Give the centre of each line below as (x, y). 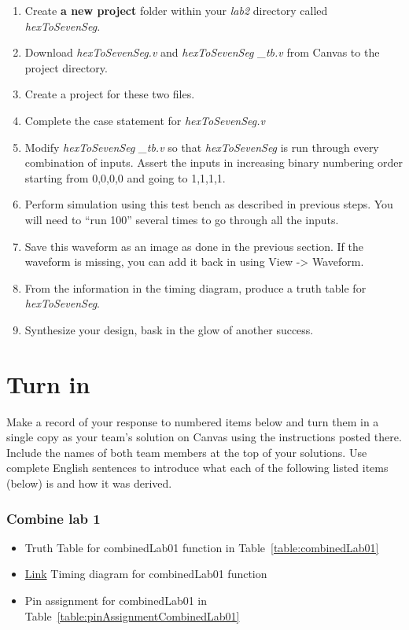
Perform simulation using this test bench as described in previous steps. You (209, 204)
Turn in (48, 383)
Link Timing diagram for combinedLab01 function (146, 574)
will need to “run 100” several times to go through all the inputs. (182, 219)
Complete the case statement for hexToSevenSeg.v (145, 120)
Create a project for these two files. (110, 94)
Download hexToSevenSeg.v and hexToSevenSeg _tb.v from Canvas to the (202, 52)
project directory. (66, 67)
